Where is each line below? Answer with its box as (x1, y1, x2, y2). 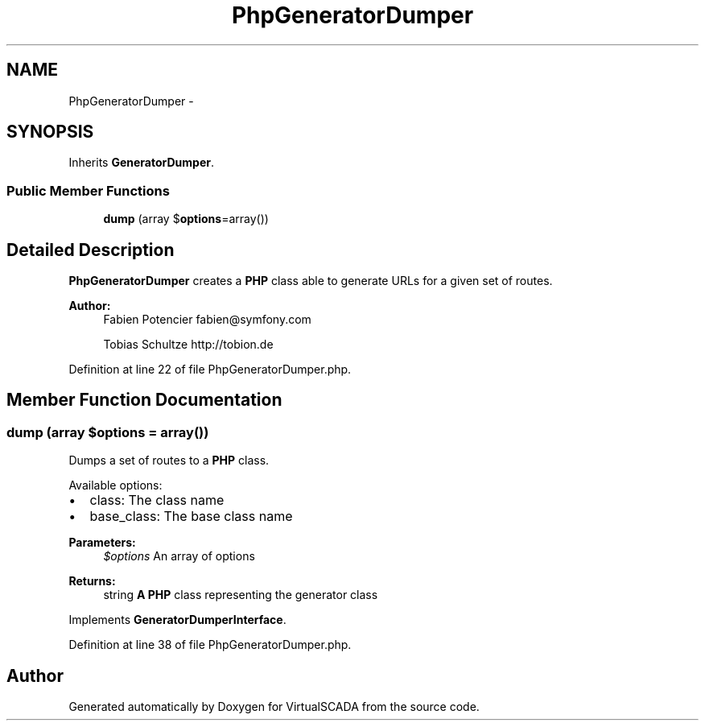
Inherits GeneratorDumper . (68, 155, 214, 170)
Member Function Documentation (6, 390, 282, 411)
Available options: (68, 478, 163, 493)
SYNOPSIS (6, 122, 94, 143)
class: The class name (89, 492, 225, 509)
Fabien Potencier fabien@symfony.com (103, 312, 311, 327)
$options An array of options (103, 549, 255, 564)
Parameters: (68, 535, 136, 550)
